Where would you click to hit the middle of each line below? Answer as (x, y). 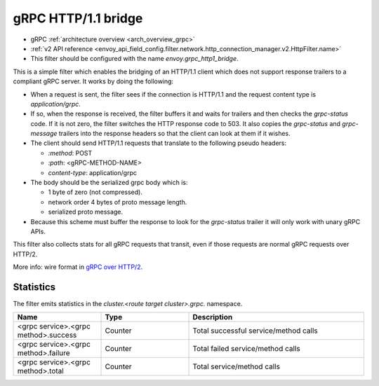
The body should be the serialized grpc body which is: (109, 183)
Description (213, 317)
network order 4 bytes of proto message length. (118, 202)
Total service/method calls (237, 366)
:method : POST (70, 153)
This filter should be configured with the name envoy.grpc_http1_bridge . (134, 59)
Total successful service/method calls (255, 331)
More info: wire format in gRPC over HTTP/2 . (78, 267)
